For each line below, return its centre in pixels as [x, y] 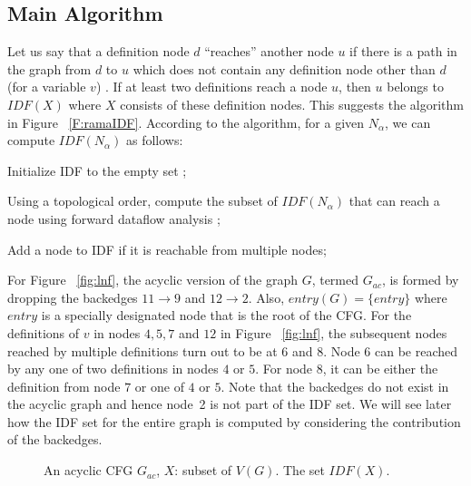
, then [355, 87]
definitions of [44, 332]
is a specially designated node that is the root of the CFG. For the [226, 315]
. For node [284, 369]
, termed [335, 280]
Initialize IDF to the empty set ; [97, 170]
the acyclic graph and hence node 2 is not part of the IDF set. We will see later [230, 404]
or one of [159, 386]
